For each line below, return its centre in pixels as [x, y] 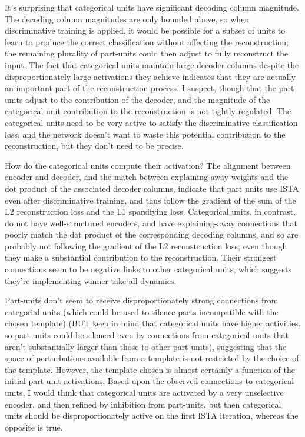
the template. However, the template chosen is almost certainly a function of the [150, 369]
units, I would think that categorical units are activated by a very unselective [144, 392]
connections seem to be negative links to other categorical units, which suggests [148, 269]
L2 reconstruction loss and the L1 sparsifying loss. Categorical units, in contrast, [150, 211]
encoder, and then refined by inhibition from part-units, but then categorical [143, 404]
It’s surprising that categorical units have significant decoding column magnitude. [152, 7]
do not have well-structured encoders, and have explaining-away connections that [151, 223]
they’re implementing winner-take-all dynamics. [91, 280]
